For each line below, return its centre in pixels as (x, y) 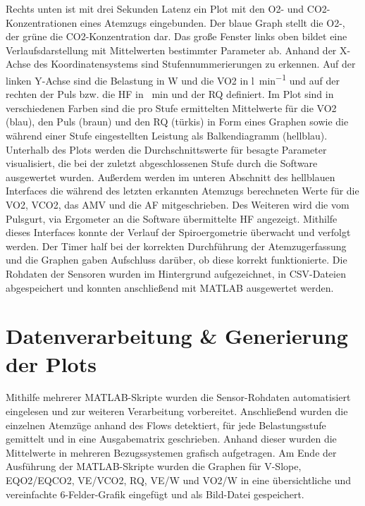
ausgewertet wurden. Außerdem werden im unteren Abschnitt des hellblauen (171, 177)
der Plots (51, 363)
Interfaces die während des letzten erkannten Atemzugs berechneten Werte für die (182, 191)
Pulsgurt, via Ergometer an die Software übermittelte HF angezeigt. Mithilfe (172, 218)
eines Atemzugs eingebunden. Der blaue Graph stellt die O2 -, (212, 22)
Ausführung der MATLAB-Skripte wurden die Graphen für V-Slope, (154, 466)
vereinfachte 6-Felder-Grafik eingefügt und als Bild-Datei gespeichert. (155, 494)
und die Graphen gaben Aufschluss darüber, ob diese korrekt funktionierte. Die (177, 260)
